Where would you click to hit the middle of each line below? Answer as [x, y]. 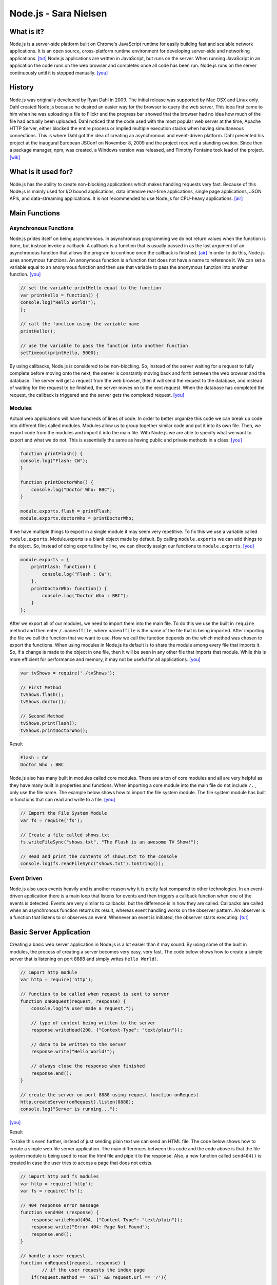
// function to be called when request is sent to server [95, 994]
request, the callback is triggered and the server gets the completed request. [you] [97, 395]
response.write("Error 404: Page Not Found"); [91, 1227]
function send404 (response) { [60, 1213]
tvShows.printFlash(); [49, 723]
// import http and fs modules [60, 1177]
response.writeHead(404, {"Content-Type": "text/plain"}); [107, 1220]
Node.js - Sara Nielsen [58, 13]
